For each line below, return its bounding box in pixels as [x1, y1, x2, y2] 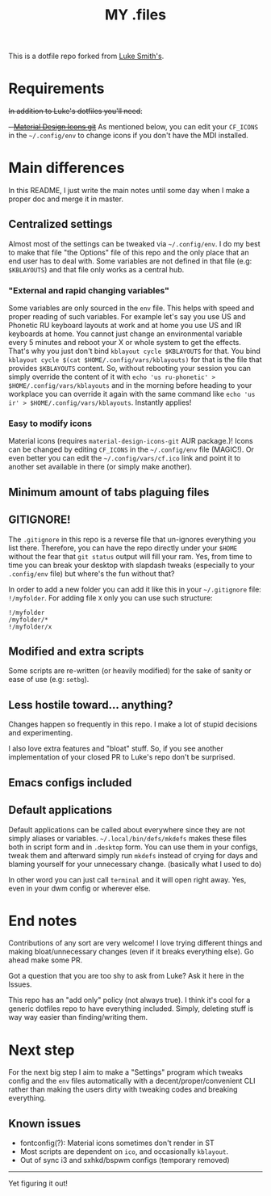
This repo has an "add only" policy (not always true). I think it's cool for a [8, 996, 251, 1005]
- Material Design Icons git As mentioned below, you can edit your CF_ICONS [8, 122, 259, 132]
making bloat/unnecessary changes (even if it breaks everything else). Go [8, 947, 254, 957]
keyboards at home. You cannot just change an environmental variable [8, 329, 243, 339]
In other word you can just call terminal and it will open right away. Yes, [8, 874, 247, 884]
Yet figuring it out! [8, 1178, 69, 1189]
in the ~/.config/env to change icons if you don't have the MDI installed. [8, 131, 248, 141]
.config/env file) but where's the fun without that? [8, 568, 175, 579]
